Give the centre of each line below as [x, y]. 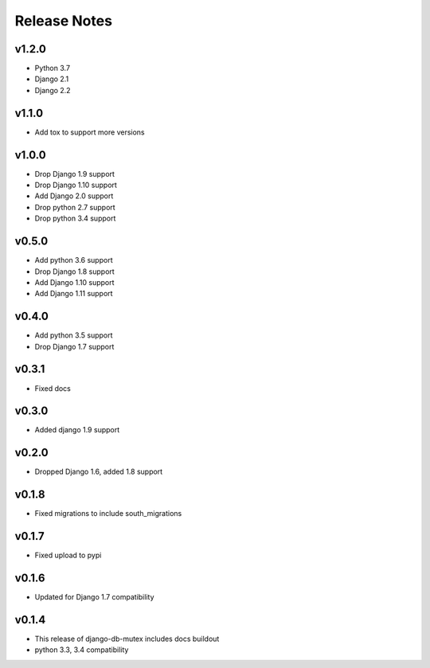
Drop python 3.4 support [75, 218]
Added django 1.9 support [77, 430]
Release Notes [64, 21]
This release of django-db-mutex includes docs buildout [127, 639]
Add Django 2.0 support [74, 196]
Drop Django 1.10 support [76, 185]
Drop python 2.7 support [75, 207]
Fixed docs [53, 388]
